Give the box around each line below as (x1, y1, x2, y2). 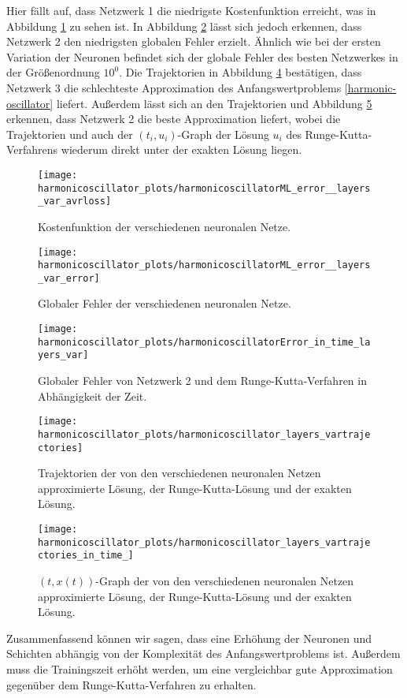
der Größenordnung (6, 64, 100, 80)
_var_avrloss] (38, 196, 112, 207)
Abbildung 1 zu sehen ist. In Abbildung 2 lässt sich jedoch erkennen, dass (6, 17, 362, 34)
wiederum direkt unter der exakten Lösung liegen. (61, 141, 302, 158)
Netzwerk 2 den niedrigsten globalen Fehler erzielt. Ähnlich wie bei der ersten (6, 33, 381, 50)
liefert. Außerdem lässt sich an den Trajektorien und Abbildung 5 (56, 95, 372, 111)
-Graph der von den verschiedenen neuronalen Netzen (95, 572, 354, 588)
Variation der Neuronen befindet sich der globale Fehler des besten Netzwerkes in (6, 48, 398, 65)
